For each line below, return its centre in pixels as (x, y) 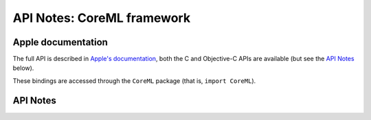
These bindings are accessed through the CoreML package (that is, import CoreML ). (134, 81)
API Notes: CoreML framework (102, 18)
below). (23, 68)
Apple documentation (60, 42)
